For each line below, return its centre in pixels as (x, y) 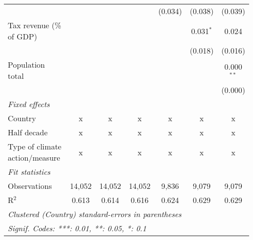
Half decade (28, 132)
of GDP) (23, 36)
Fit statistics (29, 172)
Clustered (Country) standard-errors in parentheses (95, 214)
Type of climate (35, 146)
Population (27, 65)
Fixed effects (29, 104)
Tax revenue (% (35, 25)
